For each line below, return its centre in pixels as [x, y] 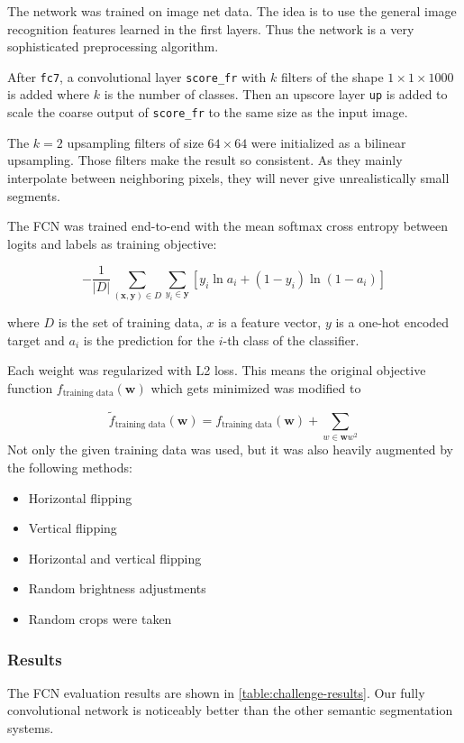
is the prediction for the [149, 339]
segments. [34, 195]
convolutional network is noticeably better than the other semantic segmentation [230, 710]
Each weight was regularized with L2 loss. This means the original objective [217, 370]
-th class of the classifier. [291, 339]
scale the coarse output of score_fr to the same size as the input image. [208, 112]
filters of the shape [332, 76]
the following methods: [70, 468]
